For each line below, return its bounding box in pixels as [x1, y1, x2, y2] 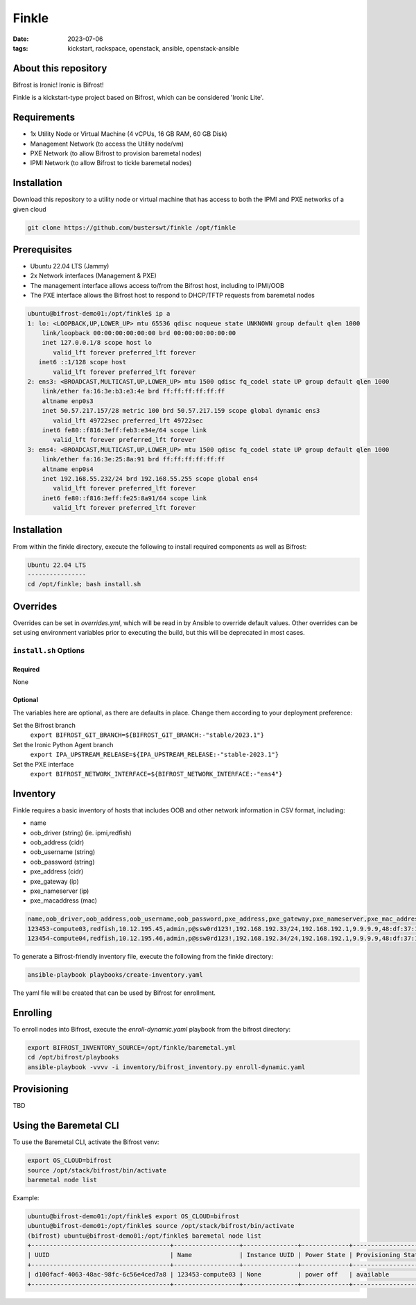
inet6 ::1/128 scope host [38, 358, 127, 366]
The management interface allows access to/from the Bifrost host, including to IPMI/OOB [30, 281, 284, 289]
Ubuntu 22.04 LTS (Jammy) [30, 262, 110, 271]
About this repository [12, 62, 107, 74]
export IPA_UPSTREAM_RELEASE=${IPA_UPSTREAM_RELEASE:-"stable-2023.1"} [30, 751, 279, 759]
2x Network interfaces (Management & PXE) [30, 271, 157, 280]
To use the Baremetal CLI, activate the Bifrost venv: [12, 1138, 159, 1146]
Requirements [12, 112, 76, 123]
